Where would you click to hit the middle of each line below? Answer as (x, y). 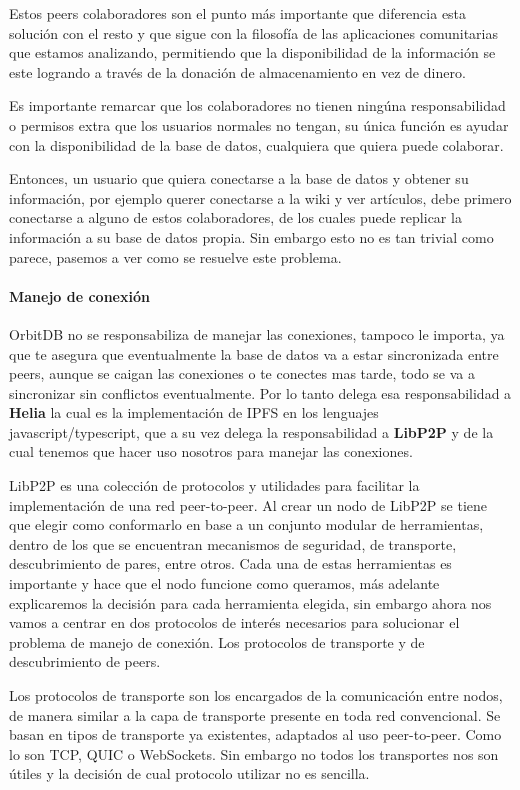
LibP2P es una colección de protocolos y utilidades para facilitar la (214, 485)
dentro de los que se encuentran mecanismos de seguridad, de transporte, (233, 543)
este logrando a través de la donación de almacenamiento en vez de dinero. (237, 71)
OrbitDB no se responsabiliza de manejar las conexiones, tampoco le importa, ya (257, 333)
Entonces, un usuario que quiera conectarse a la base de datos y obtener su (239, 178)
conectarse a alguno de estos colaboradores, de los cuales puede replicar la (235, 217)
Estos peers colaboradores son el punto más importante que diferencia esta (238, 13)
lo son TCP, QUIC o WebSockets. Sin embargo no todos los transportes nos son (254, 753)
